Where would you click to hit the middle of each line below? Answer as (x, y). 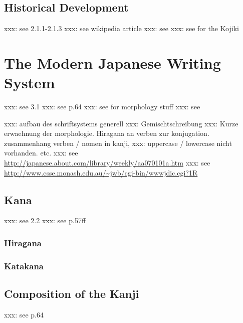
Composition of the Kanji (72, 294)
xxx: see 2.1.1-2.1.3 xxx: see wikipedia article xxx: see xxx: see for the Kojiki (121, 28)
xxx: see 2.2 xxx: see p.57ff (45, 220)
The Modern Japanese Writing (112, 62)
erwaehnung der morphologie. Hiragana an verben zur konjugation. (107, 133)
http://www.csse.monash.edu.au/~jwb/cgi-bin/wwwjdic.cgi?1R (101, 172)
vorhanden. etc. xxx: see (41, 153)
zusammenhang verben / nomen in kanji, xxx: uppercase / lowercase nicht (118, 143)
